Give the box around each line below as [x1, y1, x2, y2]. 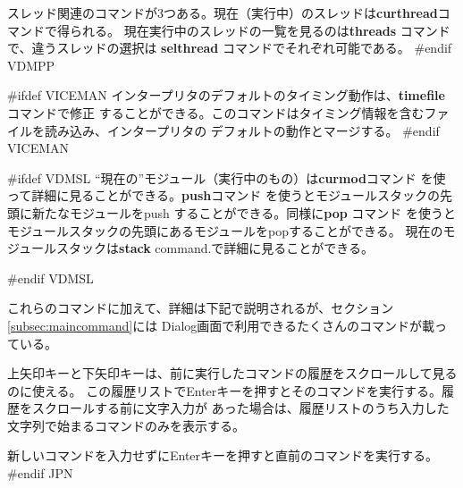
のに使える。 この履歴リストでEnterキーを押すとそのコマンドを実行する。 [7, 381, 442, 400]
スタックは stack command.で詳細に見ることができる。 [56, 239, 375, 257]
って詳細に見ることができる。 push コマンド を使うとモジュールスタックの [7, 186, 440, 205]
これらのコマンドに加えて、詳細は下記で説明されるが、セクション [7, 299, 394, 317]
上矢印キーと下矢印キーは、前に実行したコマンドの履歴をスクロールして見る [7, 364, 458, 383]
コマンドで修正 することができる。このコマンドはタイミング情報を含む [7, 103, 425, 122]
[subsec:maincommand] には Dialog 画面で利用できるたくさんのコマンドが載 [7, 316, 435, 334]
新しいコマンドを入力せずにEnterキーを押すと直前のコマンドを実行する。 [7, 446, 439, 465]
